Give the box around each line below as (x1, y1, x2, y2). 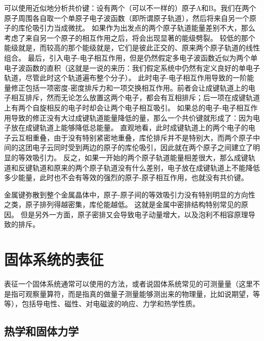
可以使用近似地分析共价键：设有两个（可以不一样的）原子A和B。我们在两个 (4, 3, 256, 13)
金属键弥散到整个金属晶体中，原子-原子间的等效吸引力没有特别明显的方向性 (4, 189, 255, 200)
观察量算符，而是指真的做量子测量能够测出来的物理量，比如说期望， (25, 288, 253, 299)
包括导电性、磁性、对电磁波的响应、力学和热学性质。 (21, 298, 200, 309)
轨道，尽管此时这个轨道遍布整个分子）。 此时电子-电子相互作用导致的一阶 (4, 72, 247, 83)
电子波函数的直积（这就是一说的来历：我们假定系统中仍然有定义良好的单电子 (4, 62, 260, 73)
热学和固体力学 (4, 323, 79, 339)
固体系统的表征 (4, 249, 104, 270)
